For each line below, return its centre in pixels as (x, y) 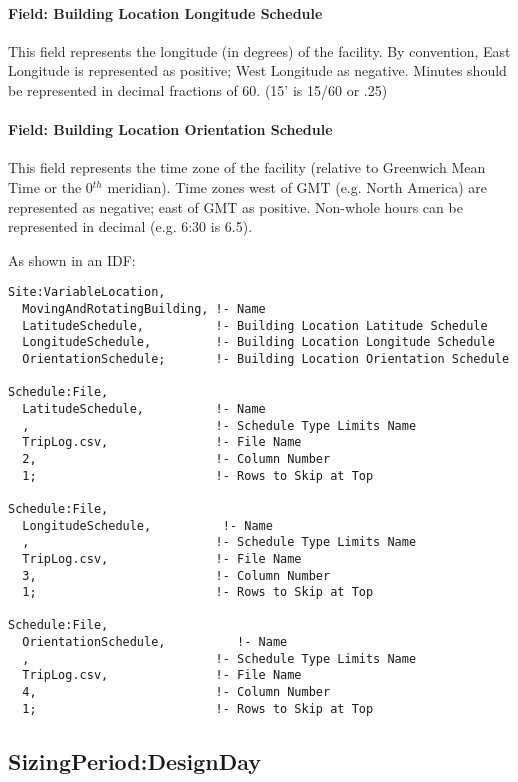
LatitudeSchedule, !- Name (144, 408)
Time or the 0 (50, 186)
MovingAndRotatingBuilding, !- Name (144, 309)
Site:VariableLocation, (87, 292)
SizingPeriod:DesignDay (135, 760)
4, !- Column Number (176, 692)
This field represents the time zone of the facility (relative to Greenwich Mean (247, 167)
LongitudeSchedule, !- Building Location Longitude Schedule (258, 342)
